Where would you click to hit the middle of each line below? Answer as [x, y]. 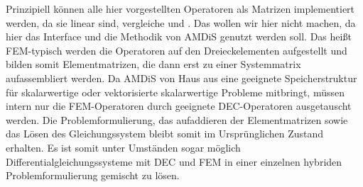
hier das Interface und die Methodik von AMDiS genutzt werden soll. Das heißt [179, 36]
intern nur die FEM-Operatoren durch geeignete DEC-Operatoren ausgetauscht [179, 106]
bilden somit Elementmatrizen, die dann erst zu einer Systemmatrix [153, 64]
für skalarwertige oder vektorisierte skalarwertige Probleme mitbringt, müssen [175, 92]
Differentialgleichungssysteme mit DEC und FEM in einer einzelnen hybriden [174, 161]
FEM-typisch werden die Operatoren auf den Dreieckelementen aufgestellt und [177, 50]
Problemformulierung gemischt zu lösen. [93, 175]
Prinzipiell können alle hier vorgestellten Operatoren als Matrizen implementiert [180, 8]
